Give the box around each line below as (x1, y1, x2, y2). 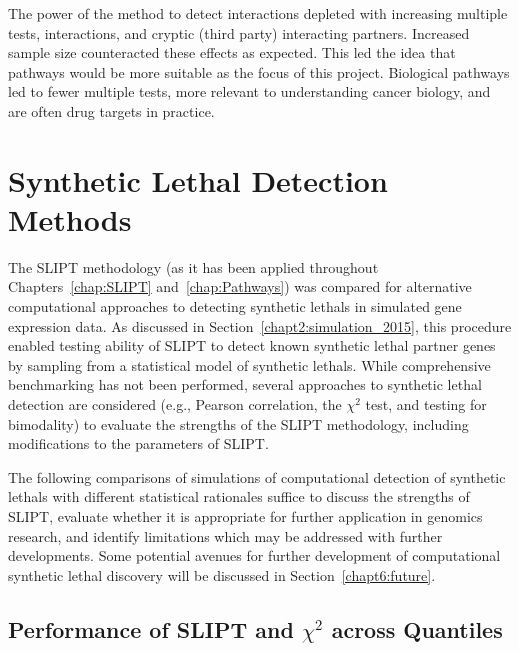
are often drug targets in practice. (8, 100, 215, 121)
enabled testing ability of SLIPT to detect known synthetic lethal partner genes (8, 335, 496, 356)
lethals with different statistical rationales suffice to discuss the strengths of (8, 486, 470, 507)
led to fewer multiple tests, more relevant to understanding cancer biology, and (8, 81, 491, 102)
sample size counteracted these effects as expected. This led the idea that (8, 42, 456, 63)
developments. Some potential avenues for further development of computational (8, 545, 501, 566)
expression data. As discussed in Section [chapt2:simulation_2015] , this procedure (8, 315, 512, 336)
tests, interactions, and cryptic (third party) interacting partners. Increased (8, 22, 470, 43)
